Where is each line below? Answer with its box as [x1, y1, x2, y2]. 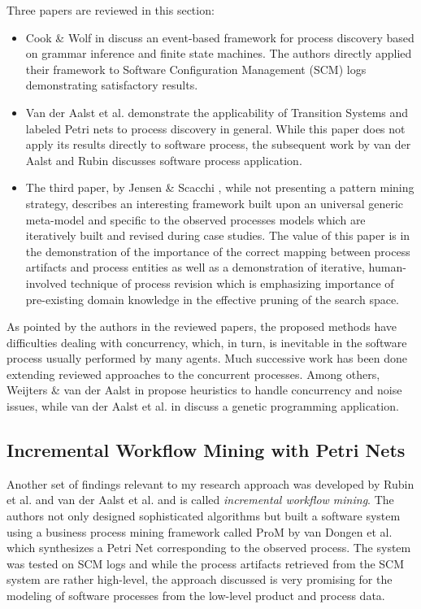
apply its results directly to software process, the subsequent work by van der [25, 136, 411, 153]
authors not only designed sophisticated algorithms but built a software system [7, 507, 401, 524]
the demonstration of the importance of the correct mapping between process [25, 242, 410, 259]
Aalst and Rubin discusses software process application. [25, 151, 302, 168]
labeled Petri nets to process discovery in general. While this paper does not [25, 120, 406, 137]
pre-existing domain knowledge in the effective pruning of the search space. [25, 290, 400, 307]
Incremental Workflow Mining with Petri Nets [7, 437, 406, 463]
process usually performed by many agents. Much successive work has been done [7, 350, 408, 367]
